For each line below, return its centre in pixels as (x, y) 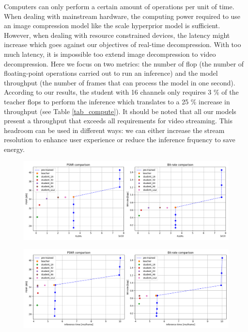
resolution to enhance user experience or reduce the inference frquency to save (120, 140)
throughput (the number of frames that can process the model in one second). (120, 82)
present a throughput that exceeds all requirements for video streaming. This (118, 121)
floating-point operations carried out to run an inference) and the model (111, 73)
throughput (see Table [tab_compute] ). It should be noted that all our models (120, 111)
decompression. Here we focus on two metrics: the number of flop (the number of (124, 63)
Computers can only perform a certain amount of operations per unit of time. (119, 6)
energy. (14, 149)
